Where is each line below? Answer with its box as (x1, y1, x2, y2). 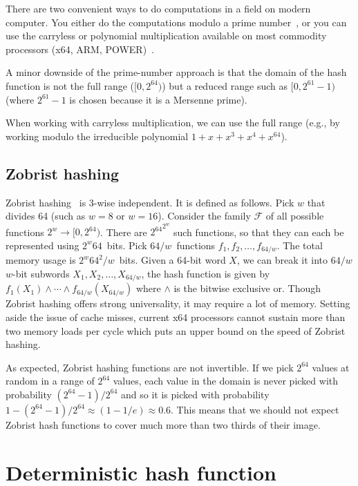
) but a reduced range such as (162, 78, 288, 93)
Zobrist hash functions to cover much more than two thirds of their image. (6, 417, 321, 431)
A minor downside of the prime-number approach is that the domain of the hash (6, 65, 347, 79)
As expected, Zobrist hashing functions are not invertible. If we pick (6, 360, 294, 374)
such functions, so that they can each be (173, 224, 344, 239)
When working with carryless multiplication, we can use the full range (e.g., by (6, 115, 340, 130)
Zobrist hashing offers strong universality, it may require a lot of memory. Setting (6, 296, 350, 311)
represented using (6, 237, 79, 252)
